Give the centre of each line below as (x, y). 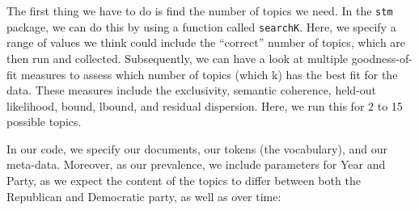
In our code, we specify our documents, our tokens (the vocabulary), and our (197, 148)
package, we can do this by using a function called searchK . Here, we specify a (201, 26)
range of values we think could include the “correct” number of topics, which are (206, 42)
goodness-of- (382, 58)
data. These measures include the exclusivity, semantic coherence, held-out (191, 90)
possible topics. (44, 122)
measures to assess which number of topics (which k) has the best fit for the (209, 74)
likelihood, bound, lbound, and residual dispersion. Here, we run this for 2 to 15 (205, 105)
